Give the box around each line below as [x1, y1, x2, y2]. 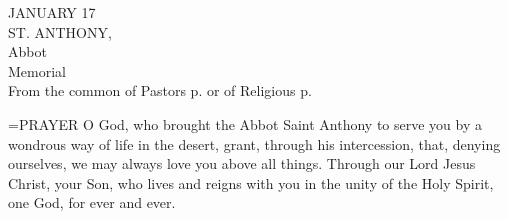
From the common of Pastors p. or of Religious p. [8, 80, 312, 101]
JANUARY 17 [8, 2, 96, 22]
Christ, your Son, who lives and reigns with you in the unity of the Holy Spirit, [8, 172, 494, 193]
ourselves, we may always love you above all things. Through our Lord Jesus [8, 153, 476, 174]
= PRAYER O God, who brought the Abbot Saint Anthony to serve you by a [8, 113, 482, 134]
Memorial [8, 60, 66, 81]
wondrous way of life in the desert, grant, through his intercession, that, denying [8, 133, 501, 154]
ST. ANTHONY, [8, 21, 112, 42]
